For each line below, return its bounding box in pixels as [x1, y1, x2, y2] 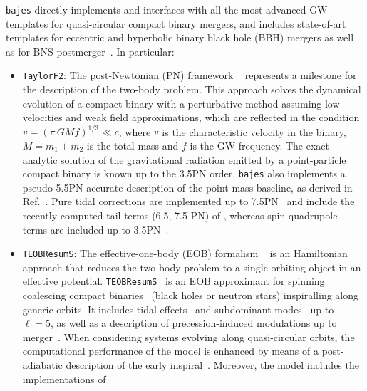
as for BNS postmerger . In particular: [6, 43, 175, 58]
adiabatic [22, 358, 63, 372]
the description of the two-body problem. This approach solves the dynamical [22, 82, 361, 97]
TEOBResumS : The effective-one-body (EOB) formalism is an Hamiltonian [22, 246, 348, 261]
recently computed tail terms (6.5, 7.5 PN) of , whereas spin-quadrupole [22, 208, 338, 222]
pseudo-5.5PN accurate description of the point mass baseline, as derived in [22, 179, 353, 194]
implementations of [22, 371, 106, 386]
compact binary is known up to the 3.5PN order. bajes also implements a [22, 166, 346, 181]
